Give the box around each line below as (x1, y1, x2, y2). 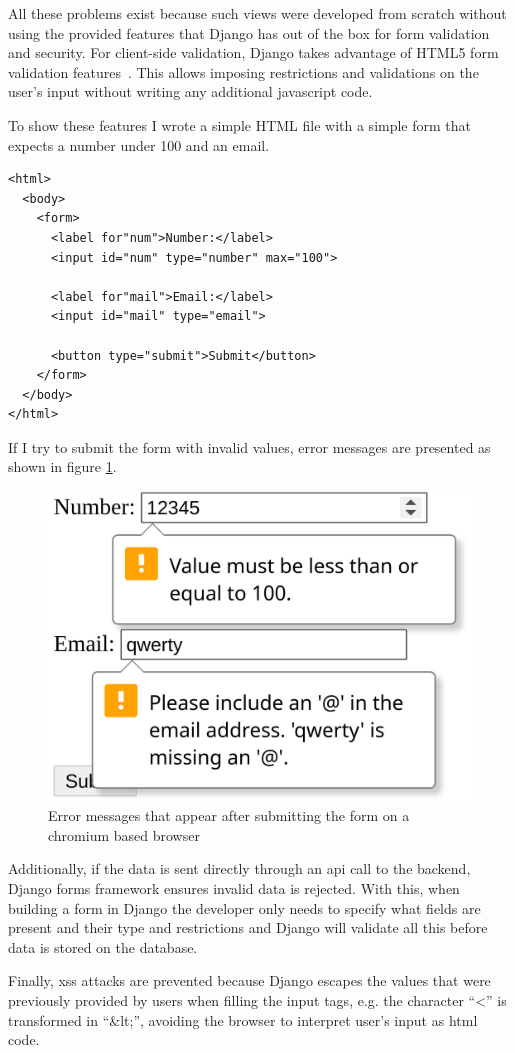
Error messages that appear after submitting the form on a (48, 805, 410, 826)
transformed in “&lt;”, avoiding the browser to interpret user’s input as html (8, 1009, 478, 1030)
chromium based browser (48, 824, 200, 845)
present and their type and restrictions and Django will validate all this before (8, 917, 488, 938)
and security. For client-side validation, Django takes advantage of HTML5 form (8, 42, 499, 63)
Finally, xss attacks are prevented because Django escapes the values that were (8, 970, 491, 991)
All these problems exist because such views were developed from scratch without (8, 3, 507, 23)
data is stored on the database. (8, 936, 198, 957)
